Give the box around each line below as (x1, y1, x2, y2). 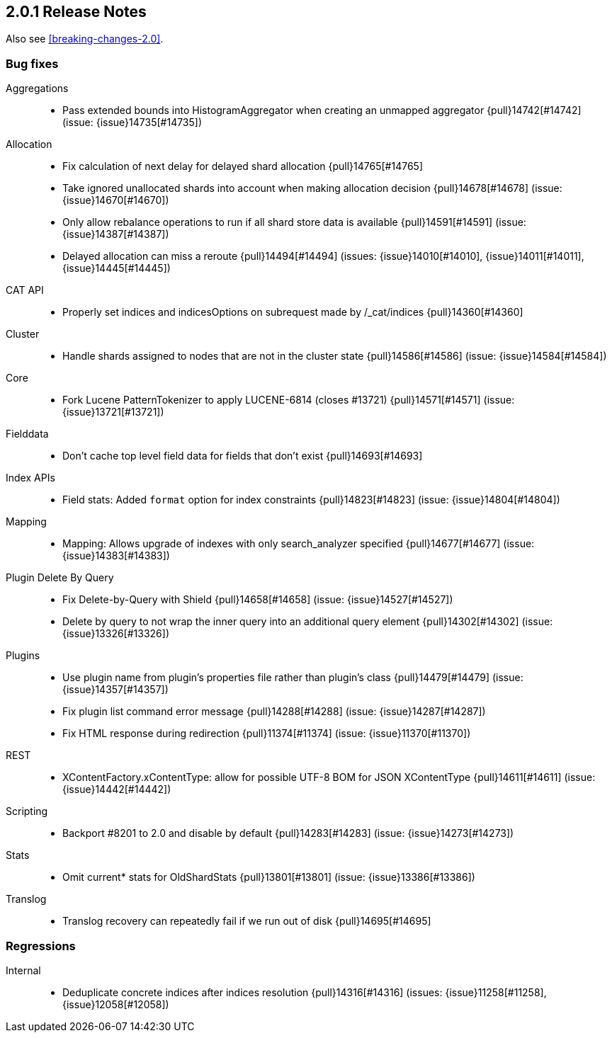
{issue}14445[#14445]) (62, 262, 171, 275)
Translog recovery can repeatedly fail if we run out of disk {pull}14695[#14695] (62, 915, 431, 928)
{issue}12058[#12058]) (62, 998, 169, 1010)
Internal (6, 964, 41, 976)
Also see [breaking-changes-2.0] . (6, 33, 164, 45)
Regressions (6, 938, 76, 953)
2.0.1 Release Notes (6, 3, 147, 21)
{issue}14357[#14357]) (62, 683, 169, 696)
